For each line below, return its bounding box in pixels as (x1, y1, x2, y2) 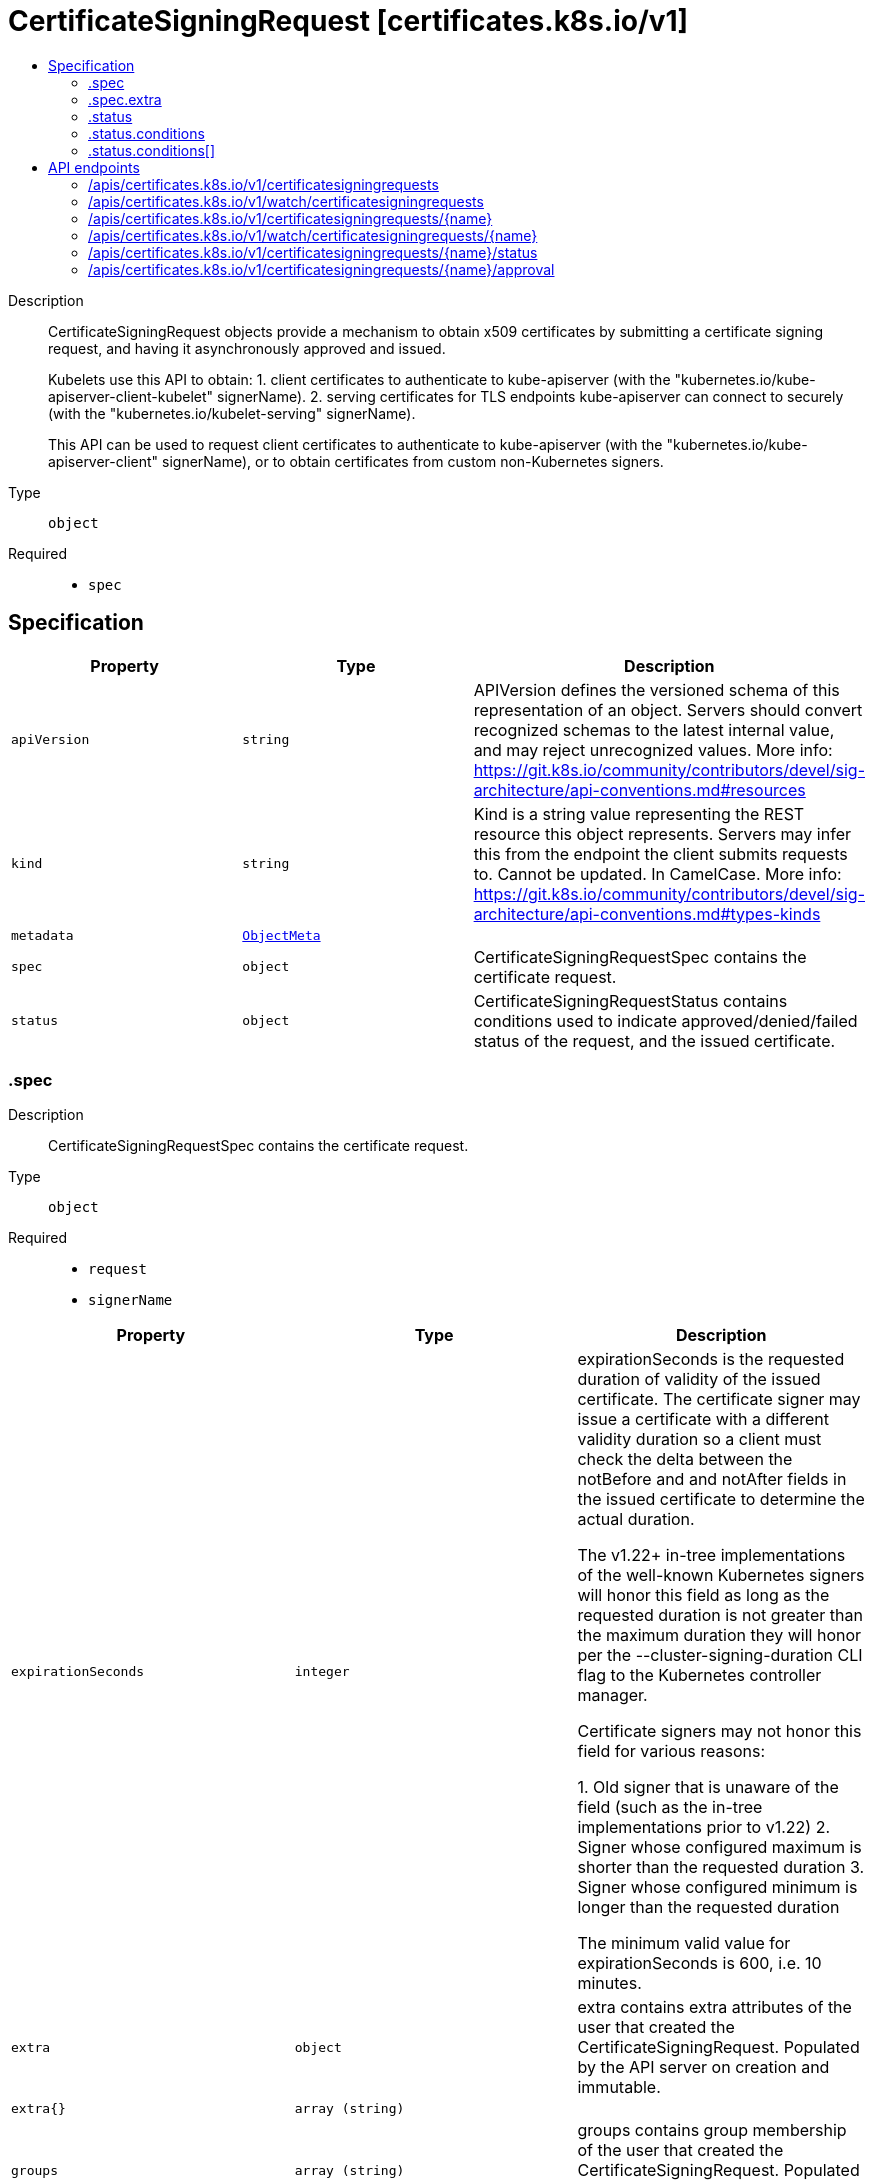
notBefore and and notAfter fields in (577, 1469, 847, 1490)
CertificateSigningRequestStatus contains (473, 990, 788, 1011)
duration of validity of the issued (577, 1369, 821, 1390)
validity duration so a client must (577, 1429, 822, 1450)
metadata (11, 927, 74, 943)
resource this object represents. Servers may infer (473, 823, 851, 844)
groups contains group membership (577, 2120, 847, 2141)
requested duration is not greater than (577, 1605, 863, 1626)
